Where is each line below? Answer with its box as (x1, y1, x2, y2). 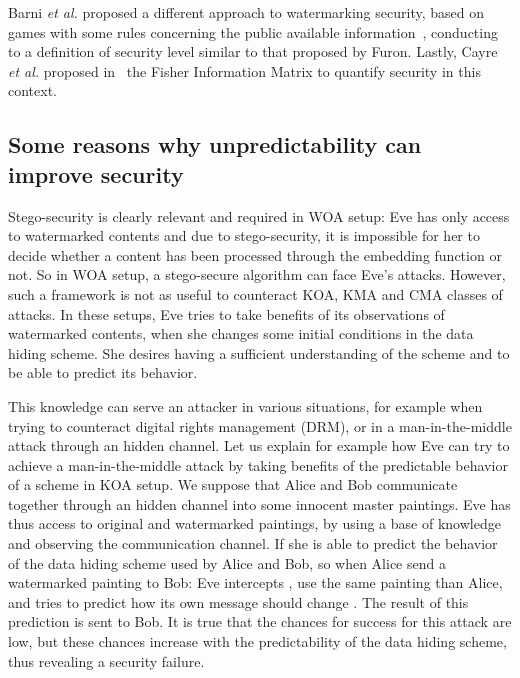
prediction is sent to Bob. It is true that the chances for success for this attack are (8, 611, 512, 632)
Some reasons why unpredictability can (8, 129, 422, 160)
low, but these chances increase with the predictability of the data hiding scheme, (8, 631, 507, 652)
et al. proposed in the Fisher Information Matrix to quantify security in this (8, 60, 481, 81)
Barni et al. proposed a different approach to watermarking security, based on (8, 2, 484, 22)
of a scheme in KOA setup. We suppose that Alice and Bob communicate (8, 474, 458, 495)
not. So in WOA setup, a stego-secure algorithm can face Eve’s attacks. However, (8, 264, 506, 285)
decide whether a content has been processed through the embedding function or (8, 244, 502, 265)
